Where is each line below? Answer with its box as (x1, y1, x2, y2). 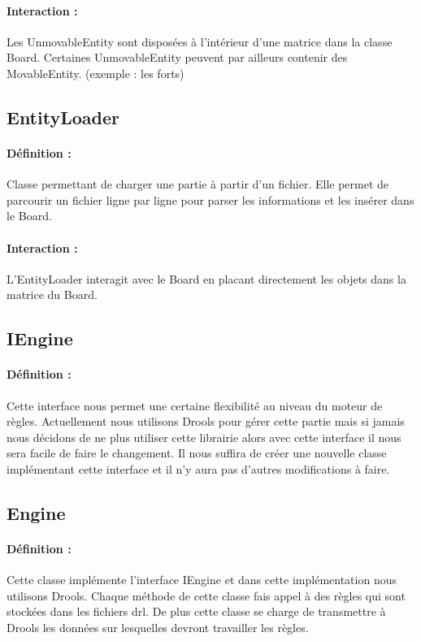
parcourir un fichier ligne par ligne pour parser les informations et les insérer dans (7, 191, 414, 208)
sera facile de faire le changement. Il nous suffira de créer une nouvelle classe (7, 444, 387, 461)
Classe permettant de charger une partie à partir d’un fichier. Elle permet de (7, 175, 389, 193)
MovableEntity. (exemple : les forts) (7, 64, 184, 81)
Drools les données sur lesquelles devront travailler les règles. (7, 618, 309, 635)
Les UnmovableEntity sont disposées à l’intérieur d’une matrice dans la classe (7, 32, 393, 50)
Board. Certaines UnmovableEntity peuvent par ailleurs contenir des (7, 49, 348, 66)
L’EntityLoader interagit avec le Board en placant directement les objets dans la (7, 270, 406, 287)
